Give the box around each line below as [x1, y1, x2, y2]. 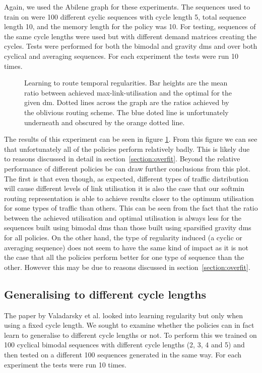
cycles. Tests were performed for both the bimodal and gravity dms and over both [4, 41, 257, 51]
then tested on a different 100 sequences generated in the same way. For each [4, 349, 242, 360]
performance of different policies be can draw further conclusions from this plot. [4, 163, 251, 173]
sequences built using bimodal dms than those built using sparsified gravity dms [4, 222, 251, 233]
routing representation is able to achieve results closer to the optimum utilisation [4, 193, 254, 203]
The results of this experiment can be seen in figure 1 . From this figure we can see [4, 134, 257, 144]
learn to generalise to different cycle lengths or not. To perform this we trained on [4, 329, 257, 340]
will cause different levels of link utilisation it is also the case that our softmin [4, 183, 244, 194]
